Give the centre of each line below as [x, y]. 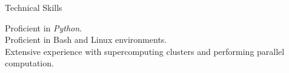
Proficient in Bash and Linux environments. [86, 40]
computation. [29, 63]
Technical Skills [34, 7]
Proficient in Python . [43, 27]
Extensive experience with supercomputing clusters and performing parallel [145, 51]
